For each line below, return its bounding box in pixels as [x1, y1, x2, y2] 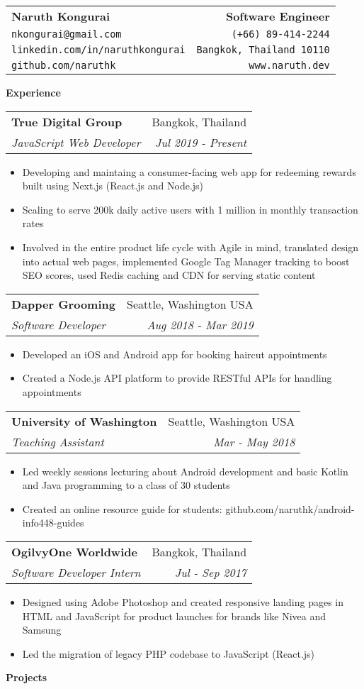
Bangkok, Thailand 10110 [196, 44, 330, 55]
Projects [6, 670, 47, 685]
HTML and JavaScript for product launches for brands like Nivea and [22, 608, 326, 623]
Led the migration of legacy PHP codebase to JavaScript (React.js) [22, 646, 315, 661]
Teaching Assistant [11, 433, 104, 450]
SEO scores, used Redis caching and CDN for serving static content [22, 268, 316, 282]
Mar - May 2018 [213, 433, 295, 450]
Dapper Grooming [11, 295, 115, 312]
